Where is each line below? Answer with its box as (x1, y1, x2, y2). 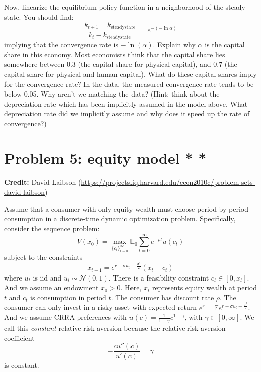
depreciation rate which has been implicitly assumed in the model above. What (4, 98, 248, 109)
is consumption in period (30, 292, 106, 302)
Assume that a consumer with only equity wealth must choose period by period (4, 203, 248, 214)
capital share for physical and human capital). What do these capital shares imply (4, 68, 257, 79)
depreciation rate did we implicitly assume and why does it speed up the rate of (4, 108, 250, 119)
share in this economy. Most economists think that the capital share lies (4, 49, 225, 59)
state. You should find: (4, 11, 74, 22)
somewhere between (4, 59, 65, 69)
